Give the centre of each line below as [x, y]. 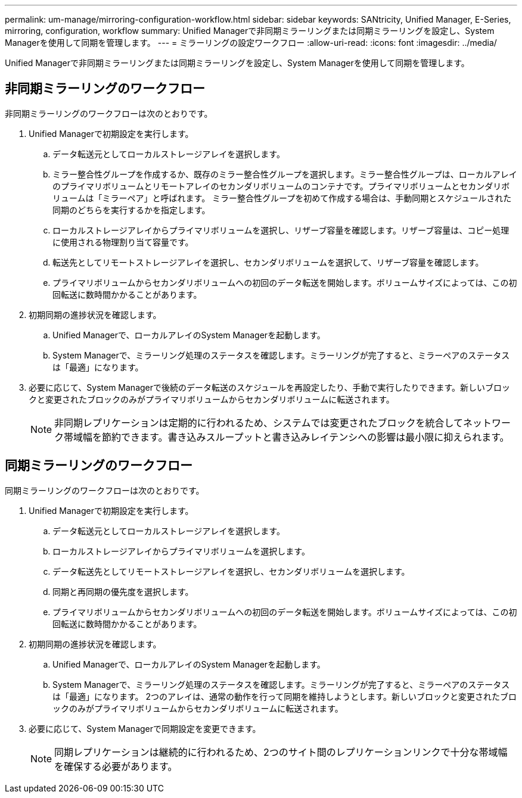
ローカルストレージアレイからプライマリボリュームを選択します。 [181, 551]
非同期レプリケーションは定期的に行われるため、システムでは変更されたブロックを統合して [259, 423]
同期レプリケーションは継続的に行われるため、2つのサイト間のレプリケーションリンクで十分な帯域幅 [281, 752]
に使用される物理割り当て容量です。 [123, 242]
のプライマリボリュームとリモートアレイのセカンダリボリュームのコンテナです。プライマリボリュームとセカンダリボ [281, 186]
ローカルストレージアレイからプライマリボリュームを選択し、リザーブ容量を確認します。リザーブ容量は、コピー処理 [281, 230]
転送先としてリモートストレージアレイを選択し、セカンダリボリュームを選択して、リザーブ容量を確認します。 [268, 262]
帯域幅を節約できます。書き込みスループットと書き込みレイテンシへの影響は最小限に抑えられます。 [287, 437]
